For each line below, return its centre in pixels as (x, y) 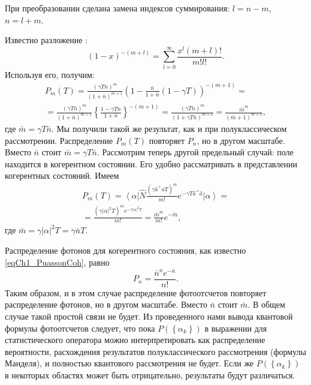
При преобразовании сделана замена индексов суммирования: (117, 8)
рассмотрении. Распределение (59, 140)
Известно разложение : (46, 40)
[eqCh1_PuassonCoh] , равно (57, 262)
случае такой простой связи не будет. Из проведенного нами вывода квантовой (149, 316)
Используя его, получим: (50, 74)
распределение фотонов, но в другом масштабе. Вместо (106, 304)
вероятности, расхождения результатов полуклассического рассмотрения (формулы (155, 351)
